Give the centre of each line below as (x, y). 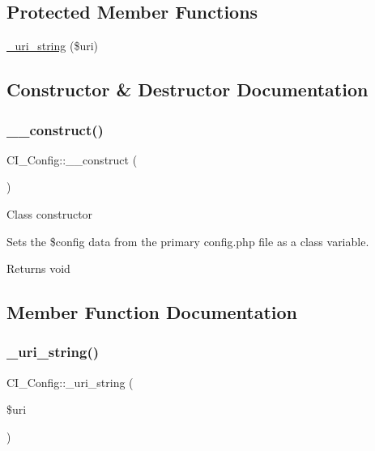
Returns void (38, 268)
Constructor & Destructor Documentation (187, 89)
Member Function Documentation (152, 312)
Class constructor (50, 213)
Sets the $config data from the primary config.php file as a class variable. (188, 241)
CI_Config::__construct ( (72, 159)
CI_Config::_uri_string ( (70, 382)
